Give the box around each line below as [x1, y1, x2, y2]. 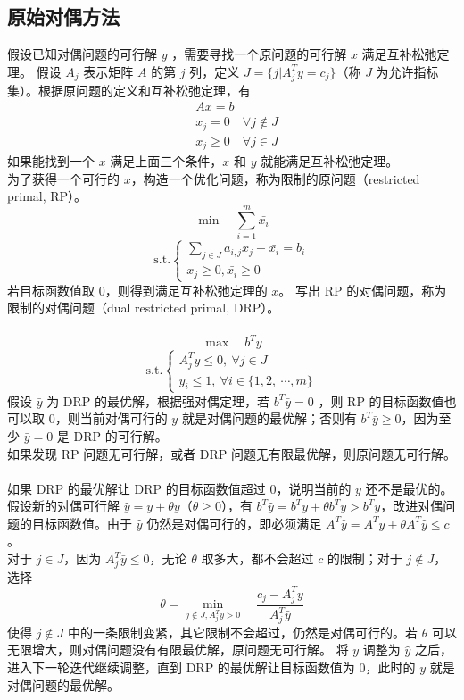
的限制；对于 [327, 549, 402, 568]
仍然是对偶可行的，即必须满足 [146, 513, 322, 532]
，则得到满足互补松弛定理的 [104, 280, 268, 299]
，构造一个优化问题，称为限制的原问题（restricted [130, 169, 420, 187]
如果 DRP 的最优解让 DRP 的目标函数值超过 [7, 479, 266, 497]
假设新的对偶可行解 [7, 496, 120, 515]
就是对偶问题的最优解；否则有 [181, 409, 357, 428]
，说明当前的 [276, 479, 352, 497]
